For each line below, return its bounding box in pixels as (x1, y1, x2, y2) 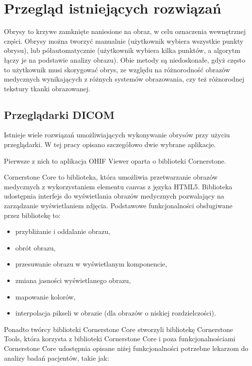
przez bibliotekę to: (4, 210, 61, 220)
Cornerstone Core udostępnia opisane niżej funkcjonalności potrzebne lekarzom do (4, 343, 249, 353)
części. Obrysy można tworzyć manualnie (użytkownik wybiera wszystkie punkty (4, 35, 244, 46)
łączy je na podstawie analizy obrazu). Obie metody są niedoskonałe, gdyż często (4, 54, 245, 65)
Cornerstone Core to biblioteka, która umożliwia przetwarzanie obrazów (4, 172, 218, 182)
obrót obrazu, (15, 242, 56, 252)
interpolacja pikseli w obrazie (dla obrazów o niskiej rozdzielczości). (15, 308, 216, 318)
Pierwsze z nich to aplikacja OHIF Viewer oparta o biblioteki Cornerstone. (4, 155, 226, 166)
